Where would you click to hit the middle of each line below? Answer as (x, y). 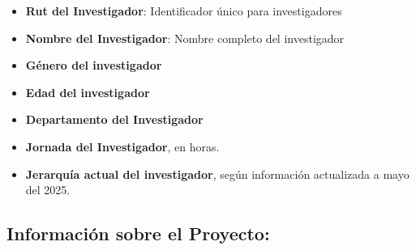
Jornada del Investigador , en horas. (122, 146)
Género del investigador (94, 65)
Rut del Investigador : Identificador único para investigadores (184, 11)
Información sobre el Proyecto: (138, 233)
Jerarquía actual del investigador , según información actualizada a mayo (217, 174)
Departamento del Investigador (114, 119)
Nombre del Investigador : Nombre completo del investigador (185, 38)
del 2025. (48, 190)
